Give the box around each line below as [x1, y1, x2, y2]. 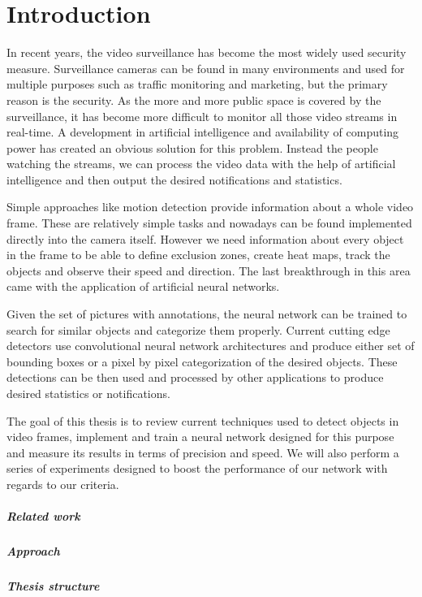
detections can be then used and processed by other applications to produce [6, 369, 384, 386]
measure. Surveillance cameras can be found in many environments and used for [6, 59, 405, 76]
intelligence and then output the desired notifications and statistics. [6, 171, 342, 188]
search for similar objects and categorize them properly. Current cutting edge [6, 321, 390, 338]
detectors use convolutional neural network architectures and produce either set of [6, 337, 415, 354]
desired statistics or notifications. [6, 385, 170, 401]
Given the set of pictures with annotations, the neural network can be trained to [6, 305, 407, 322]
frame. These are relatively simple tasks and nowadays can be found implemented [6, 214, 412, 231]
